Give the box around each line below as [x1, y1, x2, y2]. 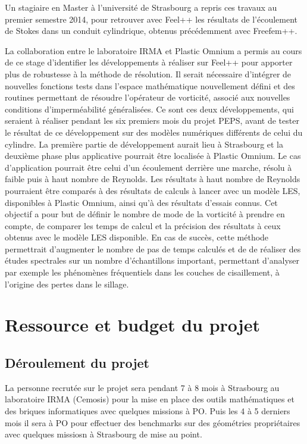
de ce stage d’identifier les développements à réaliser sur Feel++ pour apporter [5, 56, 293, 68]
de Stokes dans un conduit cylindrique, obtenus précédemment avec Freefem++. [5, 24, 297, 37]
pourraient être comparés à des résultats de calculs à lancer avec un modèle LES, [5, 184, 300, 196]
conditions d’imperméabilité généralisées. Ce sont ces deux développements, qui [5, 102, 294, 115]
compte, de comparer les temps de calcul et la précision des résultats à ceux [5, 219, 281, 232]
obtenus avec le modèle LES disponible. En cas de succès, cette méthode [5, 231, 269, 243]
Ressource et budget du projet [5, 312, 260, 337]
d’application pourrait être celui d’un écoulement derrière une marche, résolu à [5, 161, 292, 173]
